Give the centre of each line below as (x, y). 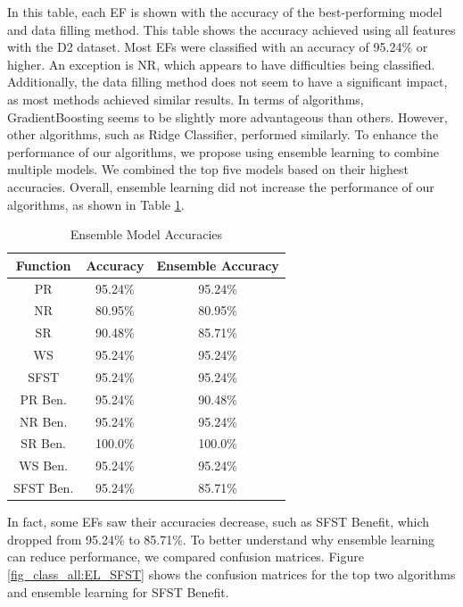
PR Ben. (43, 399)
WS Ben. (43, 466)
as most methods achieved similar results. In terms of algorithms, (186, 99)
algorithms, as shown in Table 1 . (96, 204)
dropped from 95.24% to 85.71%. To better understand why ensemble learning (221, 539)
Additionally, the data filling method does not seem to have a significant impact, (227, 82)
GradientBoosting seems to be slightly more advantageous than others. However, (227, 116)
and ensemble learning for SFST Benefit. (118, 591)
